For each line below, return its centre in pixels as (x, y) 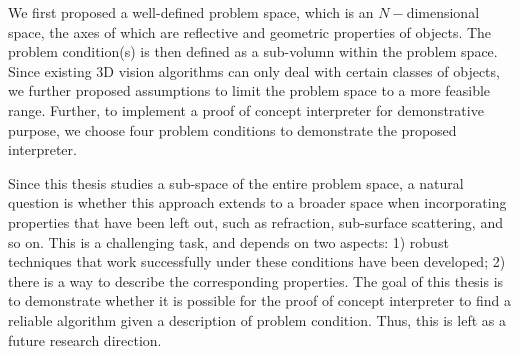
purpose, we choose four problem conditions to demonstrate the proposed (232, 129)
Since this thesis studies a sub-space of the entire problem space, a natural (236, 182)
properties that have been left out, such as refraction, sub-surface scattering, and (255, 221)
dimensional (443, 12)
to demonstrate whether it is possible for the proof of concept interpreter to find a (260, 300)
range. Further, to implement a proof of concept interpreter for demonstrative (246, 109)
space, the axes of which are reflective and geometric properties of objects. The (250, 31)
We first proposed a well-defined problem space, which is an (191, 12)
